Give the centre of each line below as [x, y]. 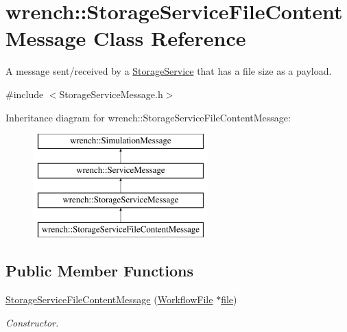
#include [25, 94]
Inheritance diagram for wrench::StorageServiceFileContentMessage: [148, 117]
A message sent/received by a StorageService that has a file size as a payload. [169, 71]
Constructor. [32, 322]
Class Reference [169, 38]
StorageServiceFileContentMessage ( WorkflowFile [109, 299]
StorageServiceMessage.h [111, 94]
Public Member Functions [99, 271]
